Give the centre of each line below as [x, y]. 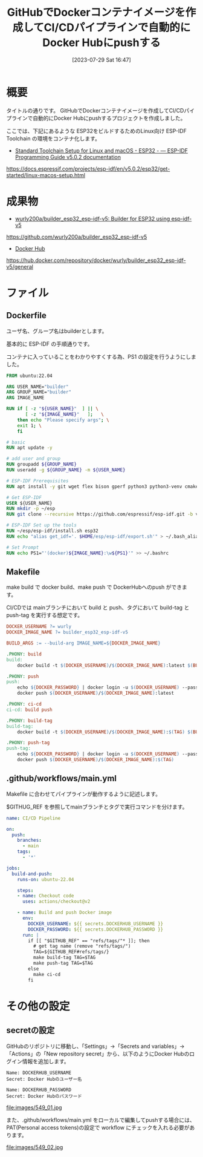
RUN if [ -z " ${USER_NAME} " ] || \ [52, 409]
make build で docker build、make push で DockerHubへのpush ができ [94, 587]
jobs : [13, 868]
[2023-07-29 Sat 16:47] [101, 60]
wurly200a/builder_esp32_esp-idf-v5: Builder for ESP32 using [92, 218]
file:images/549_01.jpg [34, 1107]
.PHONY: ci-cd [24, 704]
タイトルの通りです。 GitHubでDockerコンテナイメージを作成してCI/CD [95, 110]
